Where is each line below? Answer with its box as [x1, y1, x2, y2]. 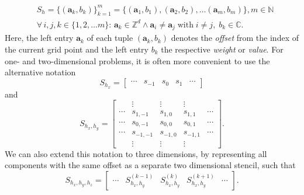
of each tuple [87, 32, 133, 44]
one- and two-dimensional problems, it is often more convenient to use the [5, 54, 270, 67]
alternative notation [5, 66, 76, 78]
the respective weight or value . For [161, 43, 284, 55]
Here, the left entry [5, 32, 74, 44]
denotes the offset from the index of [171, 32, 299, 44]
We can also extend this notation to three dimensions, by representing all [5, 147, 267, 159]
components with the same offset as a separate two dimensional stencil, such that [5, 159, 296, 171]
